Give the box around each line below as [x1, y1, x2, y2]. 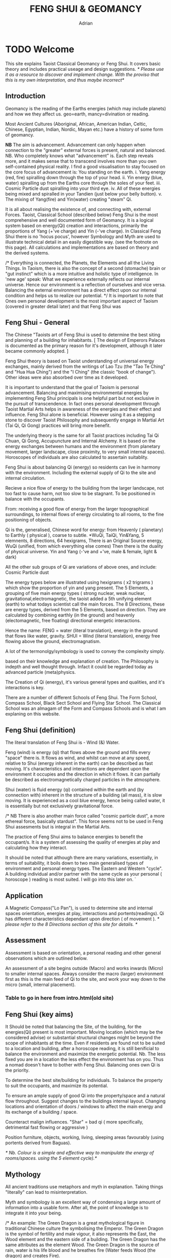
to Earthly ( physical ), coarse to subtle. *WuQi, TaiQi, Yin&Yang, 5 [5, 532, 144, 538]
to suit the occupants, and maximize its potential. [5, 1082, 108, 1089]
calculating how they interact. [5, 845, 68, 851]
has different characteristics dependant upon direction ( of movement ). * [5, 916, 160, 922]
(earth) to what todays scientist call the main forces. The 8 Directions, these [5, 601, 165, 607]
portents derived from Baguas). [5, 1140, 71, 1146]
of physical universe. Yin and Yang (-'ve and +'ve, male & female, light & [5, 549, 157, 555]
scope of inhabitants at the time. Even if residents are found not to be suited [5, 1040, 165, 1046]
